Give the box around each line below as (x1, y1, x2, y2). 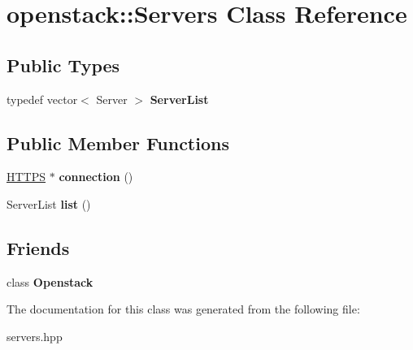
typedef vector (7, 90, 78, 107)
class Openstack (7, 273, 93, 290)
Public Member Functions (7, 130, 229, 155)
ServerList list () (7, 195, 91, 212)
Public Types (7, 52, 120, 77)
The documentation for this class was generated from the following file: (7, 300, 360, 318)
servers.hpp (7, 327, 63, 344)
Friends (7, 235, 70, 260)
